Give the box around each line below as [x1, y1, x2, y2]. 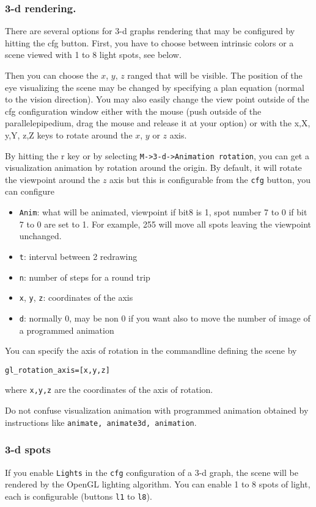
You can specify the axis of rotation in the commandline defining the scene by [5, 344, 297, 357]
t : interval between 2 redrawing [19, 250, 138, 262]
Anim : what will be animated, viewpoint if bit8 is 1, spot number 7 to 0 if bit [19, 206, 307, 218]
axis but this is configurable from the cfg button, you [109, 173, 311, 185]
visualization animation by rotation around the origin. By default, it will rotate [5, 161, 302, 174]
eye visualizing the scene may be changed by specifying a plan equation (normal [5, 81, 304, 93]
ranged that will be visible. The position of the [127, 69, 303, 81]
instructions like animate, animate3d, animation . [5, 415, 197, 428]
